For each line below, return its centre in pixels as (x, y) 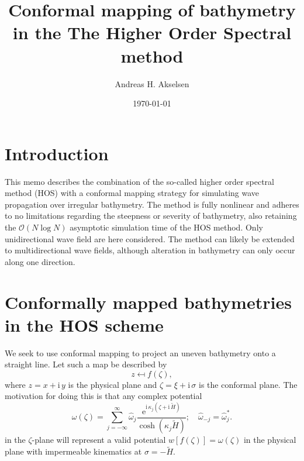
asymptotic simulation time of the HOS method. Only (166, 227)
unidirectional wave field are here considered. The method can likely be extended (150, 238)
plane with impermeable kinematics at (73, 451)
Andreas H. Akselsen (152, 83)
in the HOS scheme (84, 324)
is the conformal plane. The (248, 384)
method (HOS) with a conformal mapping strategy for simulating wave (132, 193)
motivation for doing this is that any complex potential (103, 396)
